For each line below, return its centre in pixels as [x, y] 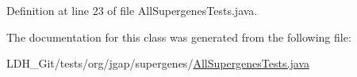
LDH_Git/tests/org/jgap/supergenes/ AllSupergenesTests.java [158, 63]
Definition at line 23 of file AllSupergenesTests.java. [132, 10]
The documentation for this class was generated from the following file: [179, 37]
